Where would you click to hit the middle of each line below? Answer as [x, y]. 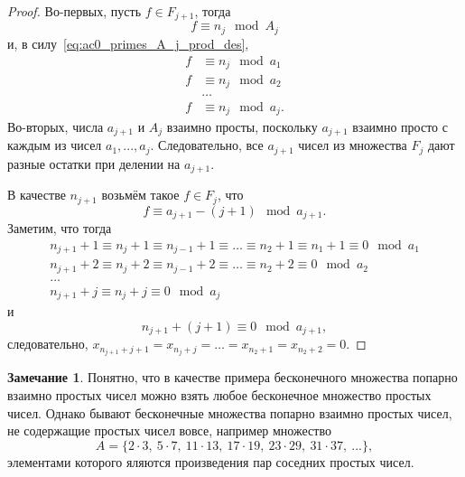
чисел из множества [353, 145]
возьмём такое [140, 195]
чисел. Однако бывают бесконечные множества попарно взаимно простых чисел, [230, 412]
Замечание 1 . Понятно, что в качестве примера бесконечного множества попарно [232, 377]
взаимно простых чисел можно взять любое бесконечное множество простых [219, 395]
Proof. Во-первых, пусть [74, 11]
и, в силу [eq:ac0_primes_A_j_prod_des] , [128, 43]
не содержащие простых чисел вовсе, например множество [169, 430]
